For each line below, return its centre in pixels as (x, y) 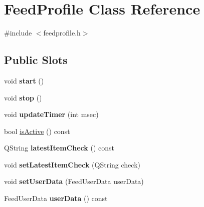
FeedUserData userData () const (56, 198)
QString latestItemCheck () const (59, 148)
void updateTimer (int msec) (51, 114)
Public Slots (36, 60)
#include (18, 33)
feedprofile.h (62, 33)
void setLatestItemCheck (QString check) (72, 164)
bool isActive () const (37, 131)
